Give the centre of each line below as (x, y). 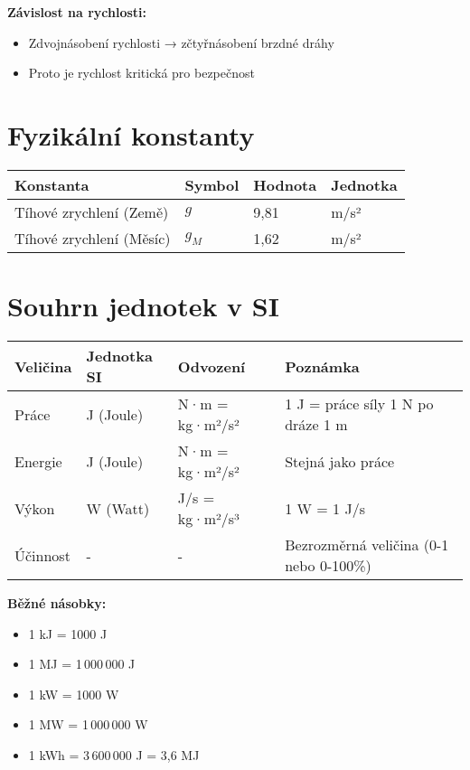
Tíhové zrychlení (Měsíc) (93, 238)
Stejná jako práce (340, 461)
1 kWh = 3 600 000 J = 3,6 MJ (114, 755)
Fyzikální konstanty (131, 134)
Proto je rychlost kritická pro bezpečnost (141, 73)
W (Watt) (118, 508)
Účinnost (42, 555)
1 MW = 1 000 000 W (88, 724)
